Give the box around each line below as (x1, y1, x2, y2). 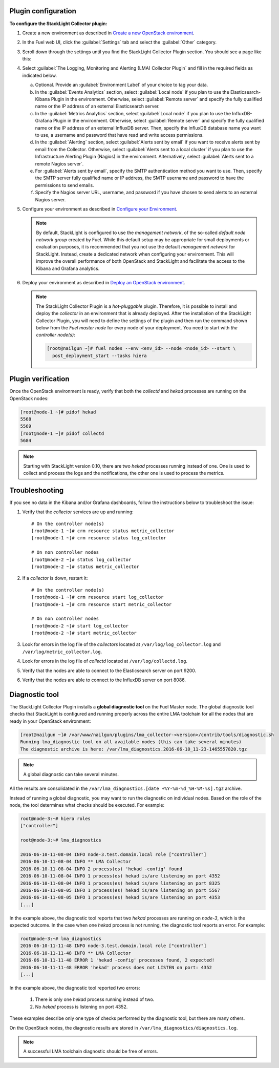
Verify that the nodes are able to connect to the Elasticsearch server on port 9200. (22, 667, 197, 674)
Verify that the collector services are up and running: (22, 509, 134, 515)
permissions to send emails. (35, 182, 94, 188)
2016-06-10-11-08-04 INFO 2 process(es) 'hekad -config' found (20, 866, 183, 872)
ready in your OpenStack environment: (9, 718, 92, 724)
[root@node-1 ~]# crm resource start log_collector (31, 594, 164, 600)
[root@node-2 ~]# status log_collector (31, 556, 132, 562)
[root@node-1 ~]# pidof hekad (20, 409, 96, 415)
